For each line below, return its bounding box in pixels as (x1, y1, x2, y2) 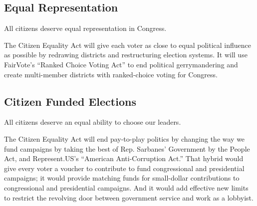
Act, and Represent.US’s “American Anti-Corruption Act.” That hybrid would (4, 153, 244, 164)
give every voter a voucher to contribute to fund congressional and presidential (4, 163, 245, 173)
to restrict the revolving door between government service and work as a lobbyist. (4, 192, 254, 203)
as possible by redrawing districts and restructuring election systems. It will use (4, 49, 248, 60)
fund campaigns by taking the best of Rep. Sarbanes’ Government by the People (4, 143, 250, 154)
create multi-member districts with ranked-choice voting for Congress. (4, 69, 218, 79)
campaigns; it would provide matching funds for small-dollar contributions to (4, 173, 240, 183)
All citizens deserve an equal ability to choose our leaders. (4, 117, 181, 127)
